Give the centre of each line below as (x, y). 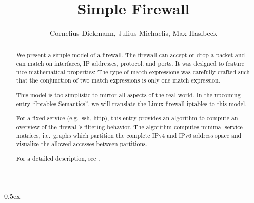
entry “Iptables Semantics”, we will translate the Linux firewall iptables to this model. (131, 103)
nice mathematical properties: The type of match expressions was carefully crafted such (133, 72)
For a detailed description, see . (58, 158)
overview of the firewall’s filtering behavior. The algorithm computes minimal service (129, 126)
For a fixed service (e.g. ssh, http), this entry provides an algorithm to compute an (127, 118)
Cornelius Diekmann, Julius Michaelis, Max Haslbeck (133, 33)
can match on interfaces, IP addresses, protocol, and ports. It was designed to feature (130, 63)
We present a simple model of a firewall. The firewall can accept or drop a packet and (131, 55)
